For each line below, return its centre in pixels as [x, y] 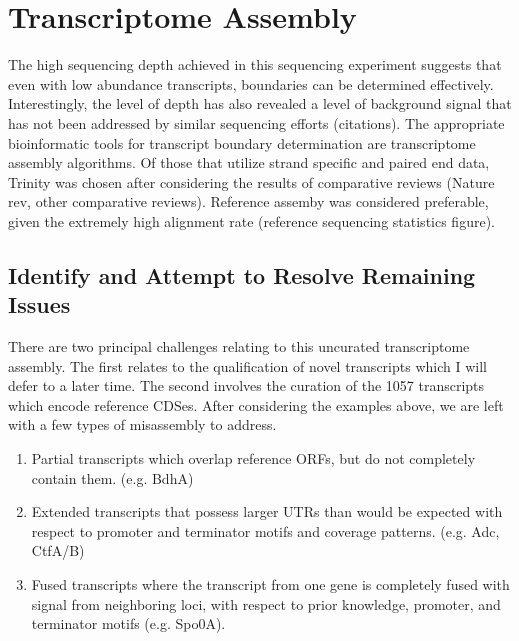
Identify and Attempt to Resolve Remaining [242, 274]
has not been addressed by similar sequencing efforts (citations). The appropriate [256, 122]
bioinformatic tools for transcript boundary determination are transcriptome [242, 142]
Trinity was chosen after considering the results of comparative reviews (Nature [251, 181]
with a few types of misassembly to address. [142, 424]
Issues [39, 304]
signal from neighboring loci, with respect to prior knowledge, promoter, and [266, 603]
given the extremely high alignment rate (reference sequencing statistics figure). [251, 220]
